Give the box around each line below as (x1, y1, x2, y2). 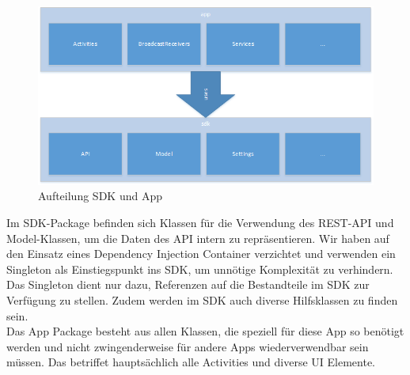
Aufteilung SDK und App (38, 187, 162, 204)
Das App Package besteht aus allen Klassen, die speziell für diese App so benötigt (6, 323, 404, 339)
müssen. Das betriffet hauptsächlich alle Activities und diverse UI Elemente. (6, 354, 376, 370)
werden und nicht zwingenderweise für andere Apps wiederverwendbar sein (6, 338, 369, 354)
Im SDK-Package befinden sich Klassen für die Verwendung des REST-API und (6, 214, 394, 231)
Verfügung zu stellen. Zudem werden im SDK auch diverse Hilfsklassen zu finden (6, 292, 398, 308)
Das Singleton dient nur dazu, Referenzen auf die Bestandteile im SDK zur (6, 276, 370, 293)
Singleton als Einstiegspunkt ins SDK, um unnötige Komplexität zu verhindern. (6, 260, 393, 277)
